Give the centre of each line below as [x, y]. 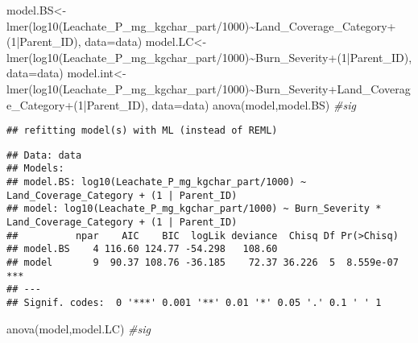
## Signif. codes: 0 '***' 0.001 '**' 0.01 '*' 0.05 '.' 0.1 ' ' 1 [194, 303]
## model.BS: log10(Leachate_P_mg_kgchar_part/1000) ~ [157, 182]
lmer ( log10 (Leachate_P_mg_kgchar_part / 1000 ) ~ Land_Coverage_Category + [201, 25]
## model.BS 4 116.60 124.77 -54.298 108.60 [142, 249]
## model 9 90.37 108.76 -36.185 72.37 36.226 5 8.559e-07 [203, 263]
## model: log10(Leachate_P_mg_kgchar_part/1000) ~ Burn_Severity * [194, 209]
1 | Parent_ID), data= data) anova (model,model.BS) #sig [217, 104]
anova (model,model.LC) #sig [79, 328]
